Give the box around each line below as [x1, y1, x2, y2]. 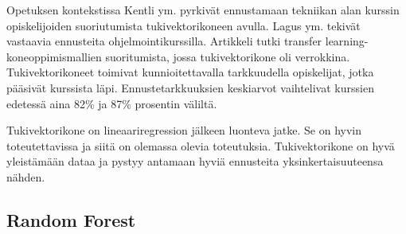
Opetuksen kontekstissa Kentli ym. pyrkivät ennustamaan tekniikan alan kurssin [6, 2, 400, 18]
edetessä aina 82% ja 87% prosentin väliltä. [6, 95, 217, 111]
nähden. [6, 168, 45, 185]
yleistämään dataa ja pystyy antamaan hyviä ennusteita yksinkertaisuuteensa [6, 153, 384, 170]
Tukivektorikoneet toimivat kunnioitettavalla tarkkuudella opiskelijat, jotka [6, 64, 374, 80]
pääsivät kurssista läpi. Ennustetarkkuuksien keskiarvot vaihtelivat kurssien [6, 79, 374, 96]
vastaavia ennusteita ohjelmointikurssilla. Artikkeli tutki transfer [6, 33, 322, 49]
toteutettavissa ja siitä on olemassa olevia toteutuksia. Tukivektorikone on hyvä [6, 137, 395, 154]
